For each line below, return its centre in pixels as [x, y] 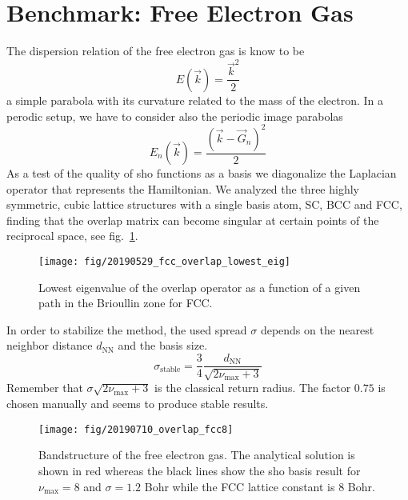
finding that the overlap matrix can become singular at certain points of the [193, 220]
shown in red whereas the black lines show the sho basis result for [200, 470]
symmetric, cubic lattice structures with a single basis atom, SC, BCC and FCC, [204, 204]
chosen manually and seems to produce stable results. [138, 404]
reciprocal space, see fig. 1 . [72, 236]
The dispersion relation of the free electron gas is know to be [156, 51]
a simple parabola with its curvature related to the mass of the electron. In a [195, 100]
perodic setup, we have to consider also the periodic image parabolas [175, 116]
